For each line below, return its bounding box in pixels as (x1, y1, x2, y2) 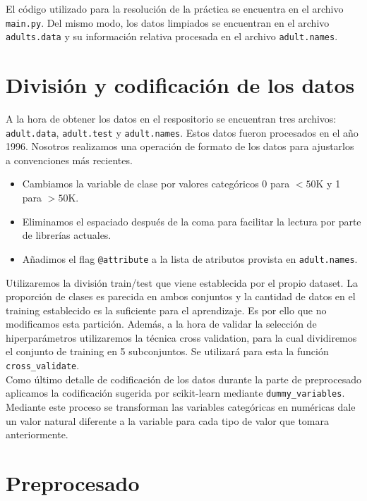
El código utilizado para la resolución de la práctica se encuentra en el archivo (6, 1, 344, 16)
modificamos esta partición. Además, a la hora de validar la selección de (6, 316, 317, 331)
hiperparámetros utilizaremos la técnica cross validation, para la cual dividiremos (6, 330, 357, 345)
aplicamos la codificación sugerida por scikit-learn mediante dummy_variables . (6, 385, 345, 400)
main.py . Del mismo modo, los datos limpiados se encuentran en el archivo (6, 15, 330, 30)
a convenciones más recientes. (6, 152, 133, 167)
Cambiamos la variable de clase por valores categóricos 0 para (22, 176, 290, 191)
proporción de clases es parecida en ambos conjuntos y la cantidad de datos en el (6, 289, 356, 304)
